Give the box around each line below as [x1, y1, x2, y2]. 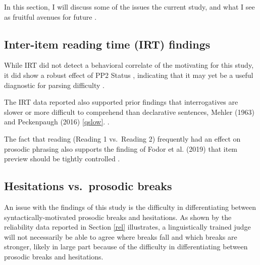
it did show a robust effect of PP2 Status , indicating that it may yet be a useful [4, 69, 253, 80]
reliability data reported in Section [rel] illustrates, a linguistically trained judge [4, 222, 251, 232]
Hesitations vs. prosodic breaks [4, 178, 172, 194]
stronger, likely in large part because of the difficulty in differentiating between [4, 241, 248, 252]
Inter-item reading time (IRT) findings [4, 36, 211, 52]
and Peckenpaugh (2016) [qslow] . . [4, 116, 110, 127]
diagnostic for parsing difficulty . [4, 79, 105, 90]
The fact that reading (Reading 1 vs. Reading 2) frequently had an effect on [4, 133, 241, 144]
